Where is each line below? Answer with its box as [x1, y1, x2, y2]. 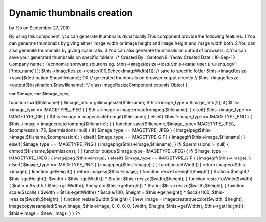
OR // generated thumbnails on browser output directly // [82, 75, 198, 81]
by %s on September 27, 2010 [9, 25, 70, 31]
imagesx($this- [216, 161, 247, 167]
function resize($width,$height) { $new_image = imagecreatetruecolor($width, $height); [63, 196, 243, 202]
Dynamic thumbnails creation [9, 7, 133, 18]
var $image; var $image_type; [9, 91, 70, 97]
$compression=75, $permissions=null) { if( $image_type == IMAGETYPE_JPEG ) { [9, 127, 175, 133]
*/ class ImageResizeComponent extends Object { [86, 82, 188, 88]
